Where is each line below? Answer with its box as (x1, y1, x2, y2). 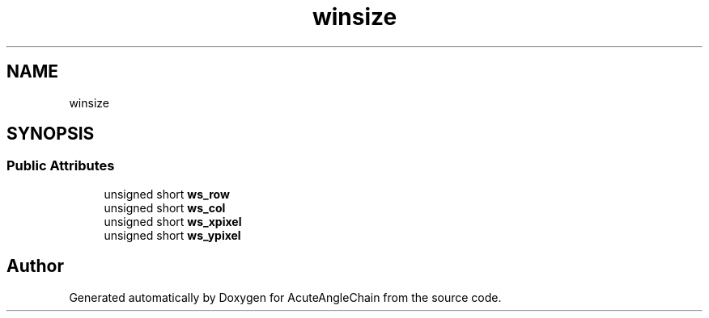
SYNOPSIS (6, 123, 95, 144)
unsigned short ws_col (104, 200, 226, 215)
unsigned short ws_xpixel (104, 214, 242, 228)
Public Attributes (6, 157, 115, 174)
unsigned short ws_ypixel (104, 228, 241, 242)
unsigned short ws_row (104, 186, 230, 201)
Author (6, 256, 64, 277)
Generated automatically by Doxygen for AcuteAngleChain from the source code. (69, 290, 502, 304)
